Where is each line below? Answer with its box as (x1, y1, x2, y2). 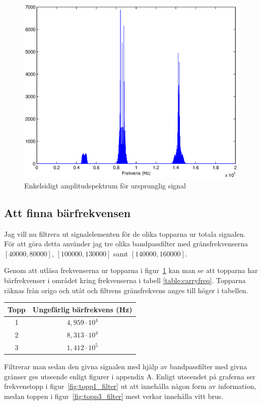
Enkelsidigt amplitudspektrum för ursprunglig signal (24, 180, 186, 190)
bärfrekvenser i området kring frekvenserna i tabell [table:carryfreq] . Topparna (4, 275, 246, 285)
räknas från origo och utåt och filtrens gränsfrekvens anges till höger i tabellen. (4, 285, 248, 295)
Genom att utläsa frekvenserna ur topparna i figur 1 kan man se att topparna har (4, 265, 258, 276)
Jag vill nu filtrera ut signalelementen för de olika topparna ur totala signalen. (4, 228, 246, 239)
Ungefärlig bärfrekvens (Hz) (32, 304, 133, 314)
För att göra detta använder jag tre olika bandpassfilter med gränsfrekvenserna (4, 238, 248, 249)
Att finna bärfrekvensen (4, 205, 131, 220)
